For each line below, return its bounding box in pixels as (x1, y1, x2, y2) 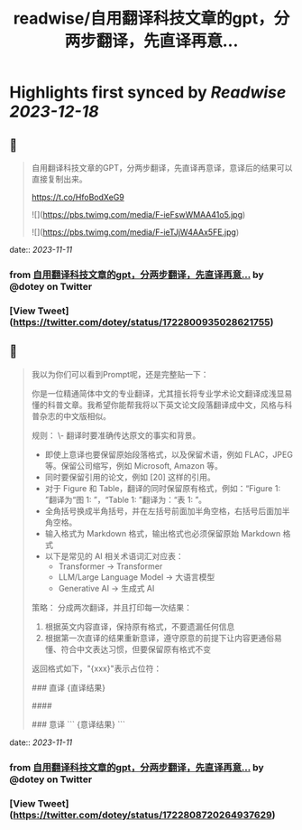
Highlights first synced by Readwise (9, 82, 287, 103)
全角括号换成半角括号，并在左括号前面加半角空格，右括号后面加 (44, 505, 282, 516)
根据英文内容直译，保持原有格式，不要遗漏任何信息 (44, 620, 235, 632)
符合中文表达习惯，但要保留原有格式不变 (60, 643, 212, 655)
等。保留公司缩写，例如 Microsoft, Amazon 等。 (44, 460, 223, 471)
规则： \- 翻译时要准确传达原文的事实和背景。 (31, 430, 201, 441)
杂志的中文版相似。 (39, 410, 111, 421)
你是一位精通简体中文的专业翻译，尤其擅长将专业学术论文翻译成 (31, 387, 269, 398)
